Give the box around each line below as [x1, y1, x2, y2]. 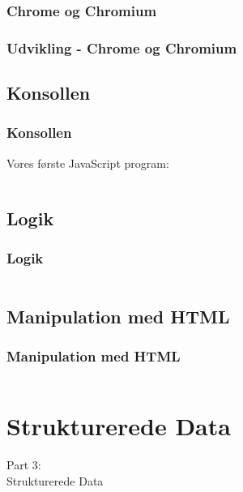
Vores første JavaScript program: [6, 154, 169, 171]
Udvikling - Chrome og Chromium [6, 37, 237, 58]
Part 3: [6, 456, 41, 473]
